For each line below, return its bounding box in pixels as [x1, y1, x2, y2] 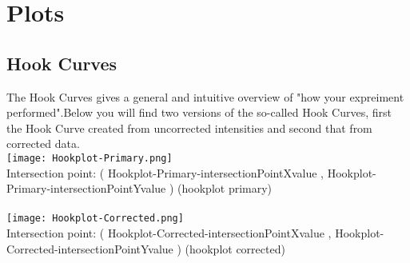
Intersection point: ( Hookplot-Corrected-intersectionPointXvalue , [6, 225, 332, 241]
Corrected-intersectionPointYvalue [6, 240, 173, 257]
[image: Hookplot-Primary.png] [6, 152, 173, 164]
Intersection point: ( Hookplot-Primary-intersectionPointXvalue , [6, 164, 324, 181]
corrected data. [6, 135, 80, 152]
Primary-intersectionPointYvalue [6, 180, 166, 197]
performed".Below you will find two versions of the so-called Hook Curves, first [6, 104, 392, 121]
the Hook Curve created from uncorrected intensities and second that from [6, 119, 372, 136]
